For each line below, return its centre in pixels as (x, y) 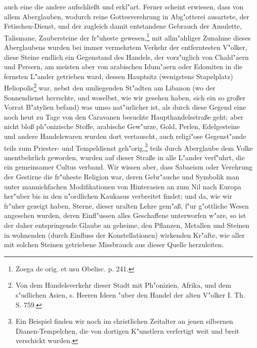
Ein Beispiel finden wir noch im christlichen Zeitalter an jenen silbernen (124, 321)
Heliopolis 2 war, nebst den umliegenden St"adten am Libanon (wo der (110, 87)
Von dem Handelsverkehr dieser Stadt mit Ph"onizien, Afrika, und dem (123, 285)
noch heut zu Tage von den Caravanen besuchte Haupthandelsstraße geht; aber (124, 116)
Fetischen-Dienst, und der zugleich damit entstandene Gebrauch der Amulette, (123, 26)
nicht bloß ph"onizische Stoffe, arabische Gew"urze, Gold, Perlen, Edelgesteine (122, 126)
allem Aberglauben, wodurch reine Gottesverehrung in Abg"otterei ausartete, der (127, 16)
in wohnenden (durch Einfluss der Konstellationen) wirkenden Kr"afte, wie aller (125, 235)
